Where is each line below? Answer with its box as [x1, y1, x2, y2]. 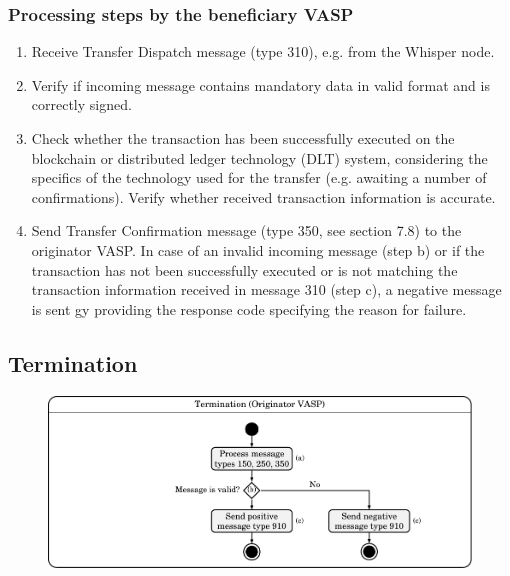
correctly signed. [31, 94, 132, 115]
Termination [8, 347, 138, 378]
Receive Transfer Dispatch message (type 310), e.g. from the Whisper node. [31, 41, 495, 62]
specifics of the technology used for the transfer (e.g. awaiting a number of [31, 167, 487, 188]
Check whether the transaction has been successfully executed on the [31, 128, 455, 148]
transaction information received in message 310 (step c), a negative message [31, 279, 502, 300]
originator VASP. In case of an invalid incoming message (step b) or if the [31, 239, 485, 260]
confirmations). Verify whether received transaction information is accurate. [31, 186, 496, 207]
